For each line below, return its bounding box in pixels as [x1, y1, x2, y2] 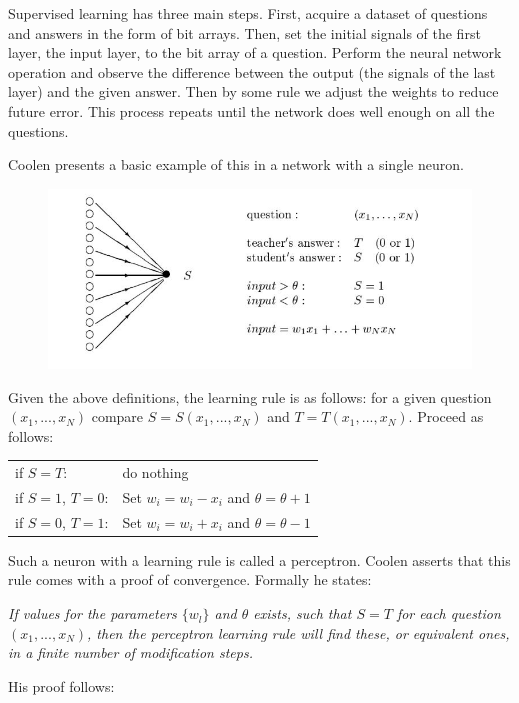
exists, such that [253, 603, 352, 624]
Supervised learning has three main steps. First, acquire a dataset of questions [8, 3, 488, 23]
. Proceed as [408, 406, 484, 427]
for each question [396, 603, 501, 624]
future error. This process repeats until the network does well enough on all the [8, 100, 495, 121]
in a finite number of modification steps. [8, 642, 253, 663]
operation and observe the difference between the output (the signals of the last [8, 61, 496, 82]
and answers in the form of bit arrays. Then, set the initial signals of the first [8, 22, 481, 43]
